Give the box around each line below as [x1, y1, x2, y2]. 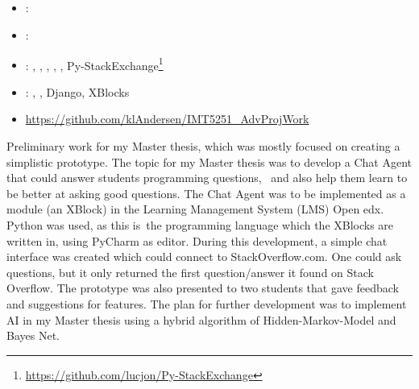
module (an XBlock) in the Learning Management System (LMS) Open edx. [6, 201, 384, 217]
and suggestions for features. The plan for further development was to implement [6, 295, 407, 312]
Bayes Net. [6, 327, 60, 344]
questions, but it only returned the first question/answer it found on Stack [6, 263, 374, 280]
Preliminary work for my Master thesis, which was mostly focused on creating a [6, 138, 400, 155]
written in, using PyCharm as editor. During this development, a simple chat [6, 232, 388, 249]
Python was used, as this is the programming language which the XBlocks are [6, 216, 394, 233]
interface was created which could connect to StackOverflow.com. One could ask [6, 248, 402, 265]
